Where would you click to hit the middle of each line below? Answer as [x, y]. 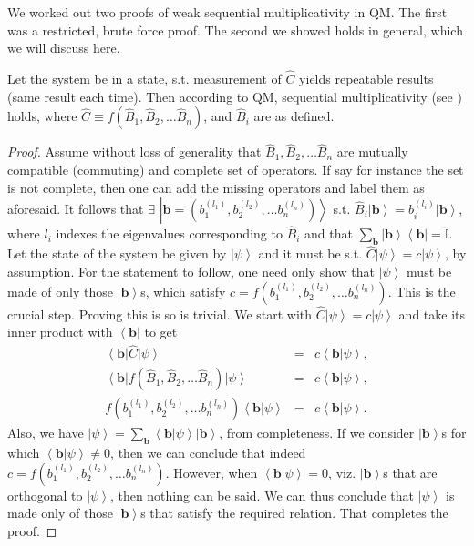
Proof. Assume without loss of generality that [134, 152]
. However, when [211, 472]
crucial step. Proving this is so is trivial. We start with [160, 313]
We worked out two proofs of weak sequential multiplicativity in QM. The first [227, 12]
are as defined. [294, 116]
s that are [410, 472]
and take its [432, 313]
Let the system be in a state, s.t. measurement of [144, 78]
